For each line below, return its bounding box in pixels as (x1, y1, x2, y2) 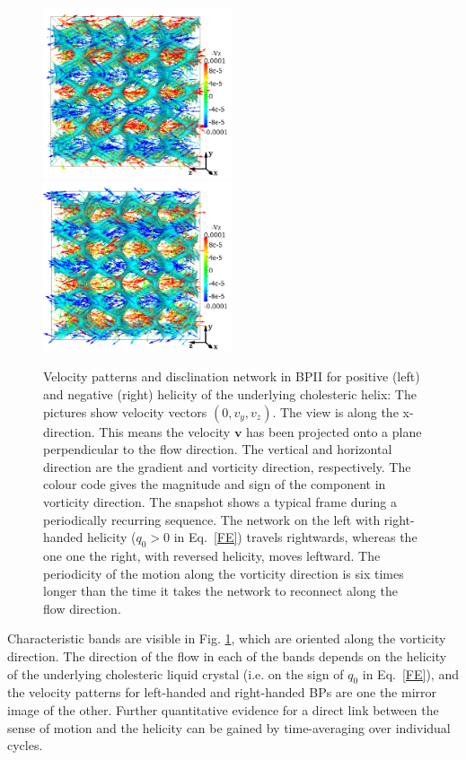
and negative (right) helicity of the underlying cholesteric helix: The (43, 385, 417, 404)
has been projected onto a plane (246, 422, 422, 441)
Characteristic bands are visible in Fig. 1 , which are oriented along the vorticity (7, 629, 446, 648)
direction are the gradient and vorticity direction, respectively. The (43, 457, 411, 476)
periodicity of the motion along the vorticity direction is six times (43, 563, 404, 582)
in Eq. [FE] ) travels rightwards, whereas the (173, 528, 418, 546)
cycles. (7, 736, 43, 755)
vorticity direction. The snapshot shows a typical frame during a (43, 493, 398, 511)
